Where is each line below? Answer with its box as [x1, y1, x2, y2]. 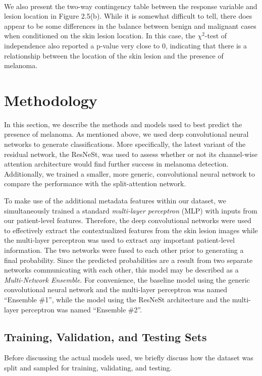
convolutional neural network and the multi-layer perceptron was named [4, 284, 228, 295]
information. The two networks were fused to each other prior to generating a [4, 245, 244, 255]
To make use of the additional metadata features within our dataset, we [4, 195, 226, 206]
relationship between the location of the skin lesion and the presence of [4, 50, 224, 61]
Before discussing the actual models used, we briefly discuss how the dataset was [4, 352, 253, 363]
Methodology [4, 89, 97, 110]
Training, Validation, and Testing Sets [4, 329, 207, 344]
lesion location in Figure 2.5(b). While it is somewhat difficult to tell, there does [4, 11, 252, 21]
